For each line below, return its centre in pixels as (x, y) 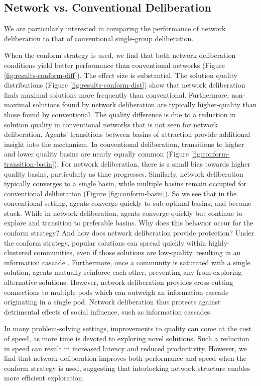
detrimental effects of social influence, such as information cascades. (108, 311)
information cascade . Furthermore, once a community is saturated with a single (127, 262)
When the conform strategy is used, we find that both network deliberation (120, 55)
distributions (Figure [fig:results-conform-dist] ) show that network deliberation (125, 85)
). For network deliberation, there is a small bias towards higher (152, 163)
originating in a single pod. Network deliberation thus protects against (112, 302)
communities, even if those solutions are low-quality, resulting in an (137, 252)
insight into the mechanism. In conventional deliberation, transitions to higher (124, 144)
